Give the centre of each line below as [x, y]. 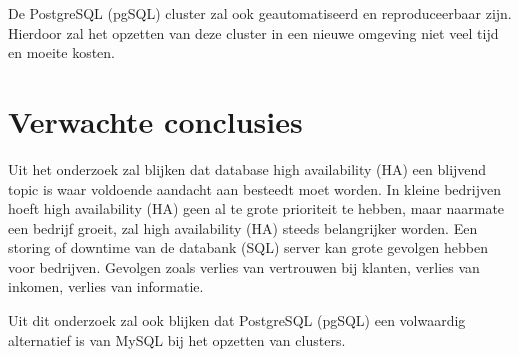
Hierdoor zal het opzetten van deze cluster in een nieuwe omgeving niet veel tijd [253, 32]
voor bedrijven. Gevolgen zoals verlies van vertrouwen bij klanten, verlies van [244, 266]
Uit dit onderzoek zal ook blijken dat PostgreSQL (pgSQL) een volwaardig [237, 320]
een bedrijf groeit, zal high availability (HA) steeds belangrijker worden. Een [243, 227]
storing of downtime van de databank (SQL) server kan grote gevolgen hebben [248, 247]
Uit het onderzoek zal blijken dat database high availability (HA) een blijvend [247, 168]
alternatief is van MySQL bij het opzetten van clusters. [177, 339]
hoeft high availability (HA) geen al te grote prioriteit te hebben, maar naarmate [256, 208]
